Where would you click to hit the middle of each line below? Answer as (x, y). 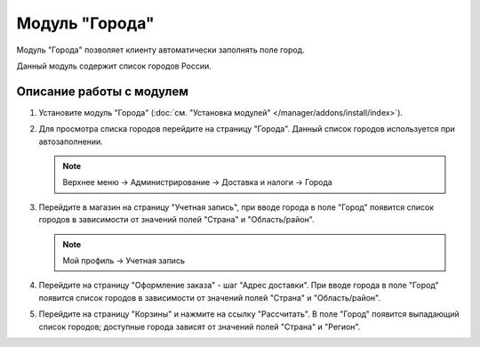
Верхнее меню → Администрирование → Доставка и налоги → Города (197, 182)
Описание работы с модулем (102, 91)
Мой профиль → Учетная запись (124, 260)
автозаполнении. (71, 141)
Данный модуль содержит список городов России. (114, 66)
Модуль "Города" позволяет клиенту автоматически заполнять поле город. (161, 50)
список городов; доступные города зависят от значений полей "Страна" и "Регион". (200, 327)
